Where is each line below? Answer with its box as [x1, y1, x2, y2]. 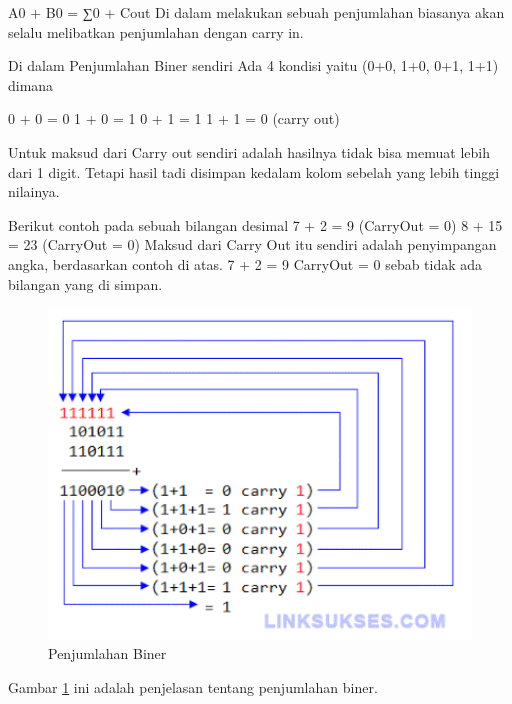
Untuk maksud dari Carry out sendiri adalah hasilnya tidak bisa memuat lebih [8, 141, 490, 162]
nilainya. [8, 181, 60, 202]
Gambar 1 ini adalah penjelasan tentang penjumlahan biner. [8, 677, 378, 698]
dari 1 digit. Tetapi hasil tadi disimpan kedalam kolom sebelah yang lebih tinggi [8, 161, 500, 182]
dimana [8, 74, 54, 95]
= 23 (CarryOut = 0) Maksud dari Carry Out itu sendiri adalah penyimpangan [8, 234, 497, 255]
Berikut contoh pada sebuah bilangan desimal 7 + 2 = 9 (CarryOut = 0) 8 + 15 [8, 214, 503, 235]
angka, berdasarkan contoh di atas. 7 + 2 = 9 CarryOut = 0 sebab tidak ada [8, 253, 483, 274]
